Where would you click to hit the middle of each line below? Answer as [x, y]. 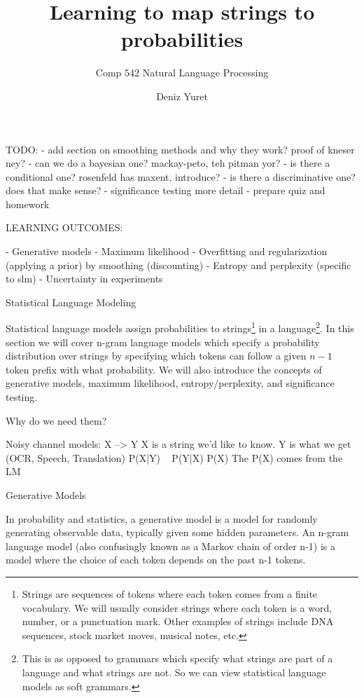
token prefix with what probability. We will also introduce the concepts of [164, 369]
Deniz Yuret [182, 96]
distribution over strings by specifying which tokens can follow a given [156, 356]
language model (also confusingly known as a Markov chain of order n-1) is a [170, 546]
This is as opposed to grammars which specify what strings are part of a [177, 658]
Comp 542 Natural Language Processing [182, 73]
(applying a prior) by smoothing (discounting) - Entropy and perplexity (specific [178, 265]
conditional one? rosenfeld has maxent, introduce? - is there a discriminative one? [181, 176]
